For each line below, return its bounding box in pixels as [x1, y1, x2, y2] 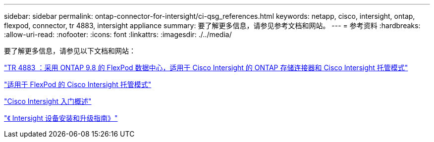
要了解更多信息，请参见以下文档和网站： [4, 47, 136, 55]
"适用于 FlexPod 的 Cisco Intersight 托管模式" [4, 80, 152, 89]
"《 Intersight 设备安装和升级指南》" [4, 114, 118, 122]
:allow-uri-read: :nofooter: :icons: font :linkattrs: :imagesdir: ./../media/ [4, 30, 232, 39]
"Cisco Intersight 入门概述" [4, 97, 92, 105]
